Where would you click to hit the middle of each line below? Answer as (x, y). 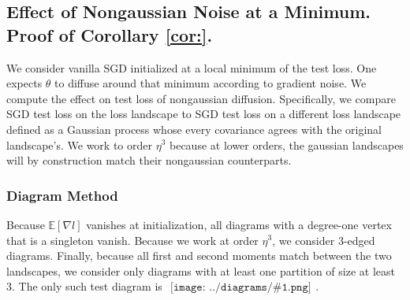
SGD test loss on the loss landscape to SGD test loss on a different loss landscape (204, 114)
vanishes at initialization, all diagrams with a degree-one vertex (239, 224)
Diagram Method (62, 195)
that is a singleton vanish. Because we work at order (132, 240)
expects (24, 83)
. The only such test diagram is (87, 286)
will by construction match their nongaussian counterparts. (149, 160)
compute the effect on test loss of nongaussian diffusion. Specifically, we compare (201, 98)
